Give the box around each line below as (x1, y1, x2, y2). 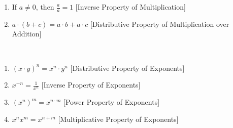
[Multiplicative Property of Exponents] (58, 113, 179, 124)
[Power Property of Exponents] (63, 97, 160, 107)
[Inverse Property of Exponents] (41, 79, 141, 90)
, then (36, 2, 54, 12)
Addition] (12, 28, 42, 39)
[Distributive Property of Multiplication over (90, 18, 229, 29)
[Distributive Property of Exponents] (70, 62, 185, 73)
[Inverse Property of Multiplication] (75, 2, 186, 12)
